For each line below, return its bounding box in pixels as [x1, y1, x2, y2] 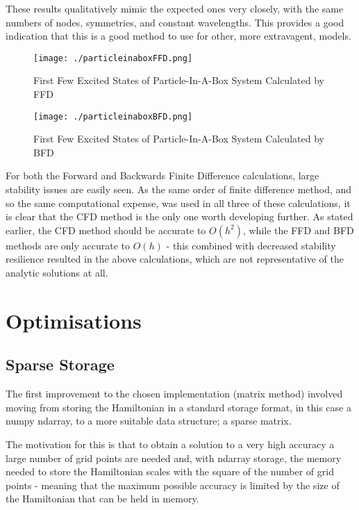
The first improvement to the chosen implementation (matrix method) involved [6, 386, 343, 401]
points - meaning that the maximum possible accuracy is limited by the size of [6, 477, 340, 492]
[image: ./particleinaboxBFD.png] [33, 111, 193, 122]
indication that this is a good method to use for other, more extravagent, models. [6, 28, 351, 43]
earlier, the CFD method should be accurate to [6, 222, 206, 237]
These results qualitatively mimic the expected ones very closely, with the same [6, 1, 344, 15]
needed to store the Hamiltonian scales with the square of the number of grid [6, 464, 334, 479]
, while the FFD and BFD [242, 222, 354, 237]
